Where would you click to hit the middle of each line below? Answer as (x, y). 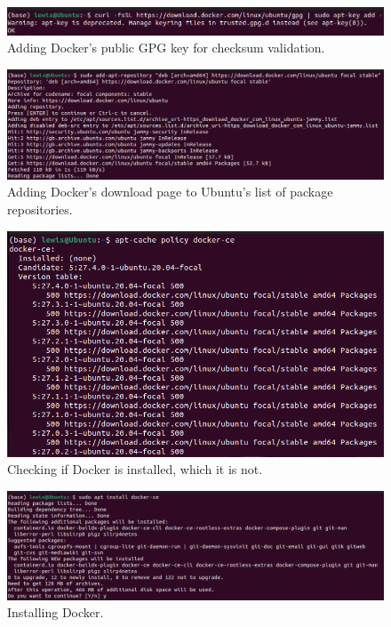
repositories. (40, 209)
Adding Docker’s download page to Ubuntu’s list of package (170, 192)
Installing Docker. (56, 612)
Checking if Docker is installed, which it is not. (135, 469)
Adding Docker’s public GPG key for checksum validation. (166, 48)
